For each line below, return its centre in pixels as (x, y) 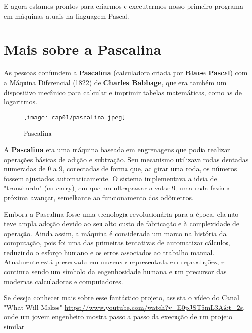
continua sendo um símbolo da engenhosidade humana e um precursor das (115, 272)
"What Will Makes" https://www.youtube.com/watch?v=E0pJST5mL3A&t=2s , (125, 307)
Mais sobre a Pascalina (83, 49)
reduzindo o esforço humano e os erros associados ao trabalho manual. (109, 252)
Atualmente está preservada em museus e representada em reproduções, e (114, 262)
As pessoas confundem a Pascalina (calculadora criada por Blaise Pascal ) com (126, 73)
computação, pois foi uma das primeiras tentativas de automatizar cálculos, (117, 243)
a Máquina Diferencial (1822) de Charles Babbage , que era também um (115, 82)
